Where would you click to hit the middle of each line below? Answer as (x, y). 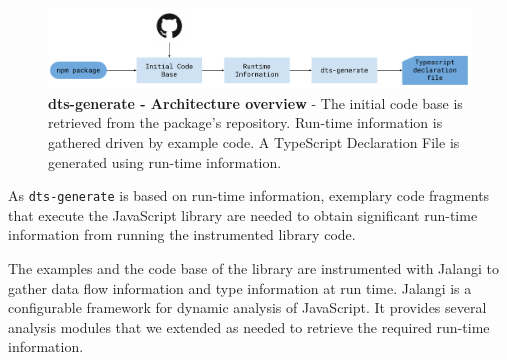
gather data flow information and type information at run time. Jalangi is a (240, 287)
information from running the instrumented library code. (182, 234)
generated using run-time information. (165, 161)
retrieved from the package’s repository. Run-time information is (245, 122)
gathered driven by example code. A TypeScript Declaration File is (254, 142)
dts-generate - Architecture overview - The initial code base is (255, 102)
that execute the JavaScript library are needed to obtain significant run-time (243, 214)
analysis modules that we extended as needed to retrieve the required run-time (249, 326)
